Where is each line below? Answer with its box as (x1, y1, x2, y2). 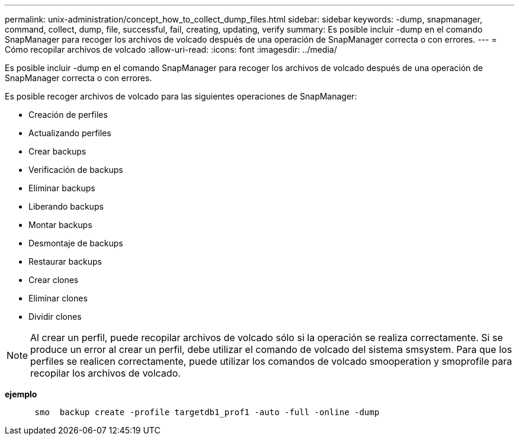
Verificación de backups (28, 165, 123, 175)
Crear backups (28, 146, 86, 156)
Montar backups (28, 220, 92, 230)
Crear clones (28, 275, 79, 285)
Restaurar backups (28, 256, 102, 266)
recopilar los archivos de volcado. (30, 367, 181, 379)
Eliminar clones (28, 293, 88, 303)
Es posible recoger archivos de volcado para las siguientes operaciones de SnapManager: (5, 91, 357, 101)
